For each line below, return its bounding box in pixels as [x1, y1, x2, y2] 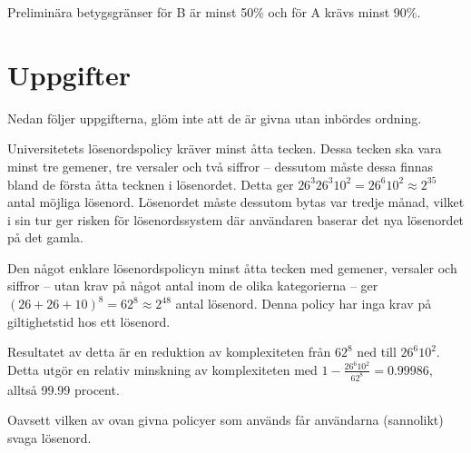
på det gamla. [7, 228, 83, 247]
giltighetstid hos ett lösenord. [7, 311, 171, 330]
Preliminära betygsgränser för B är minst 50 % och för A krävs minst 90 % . [7, 3, 421, 21]
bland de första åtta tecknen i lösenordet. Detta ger [7, 174, 294, 193]
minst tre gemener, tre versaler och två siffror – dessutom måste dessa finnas [7, 156, 434, 175]
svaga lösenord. [7, 428, 92, 447]
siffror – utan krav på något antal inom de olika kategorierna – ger [7, 276, 378, 295]
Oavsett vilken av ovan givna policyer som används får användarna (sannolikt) [7, 410, 444, 429]
